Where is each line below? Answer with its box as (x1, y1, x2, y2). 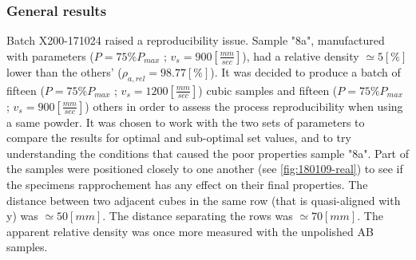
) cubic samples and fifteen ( (198, 81, 338, 98)
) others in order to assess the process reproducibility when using (85, 97, 403, 114)
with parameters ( (6, 47, 94, 64)
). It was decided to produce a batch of (210, 63, 401, 80)
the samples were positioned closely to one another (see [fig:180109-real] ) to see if (6, 160, 403, 177)
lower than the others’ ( (6, 63, 122, 80)
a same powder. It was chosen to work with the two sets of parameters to (6, 113, 365, 130)
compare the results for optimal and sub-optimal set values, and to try (6, 129, 351, 146)
